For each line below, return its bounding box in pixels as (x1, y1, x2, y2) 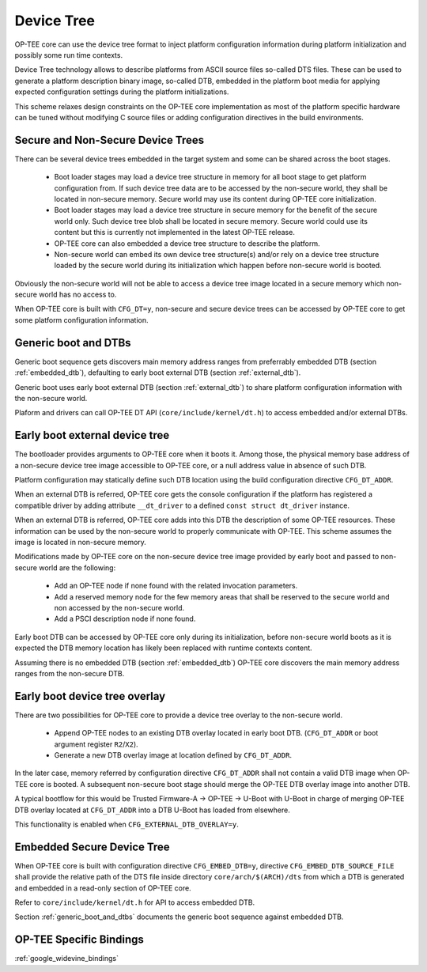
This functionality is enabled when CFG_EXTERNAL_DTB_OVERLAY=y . (14, 819, 239, 829)
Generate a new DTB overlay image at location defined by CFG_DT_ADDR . (54, 750, 293, 759)
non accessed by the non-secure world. (54, 603, 185, 612)
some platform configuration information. (14, 315, 149, 324)
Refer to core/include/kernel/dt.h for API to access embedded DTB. (14, 898, 255, 907)
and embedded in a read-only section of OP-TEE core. (14, 883, 191, 893)
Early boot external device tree (14, 429, 170, 442)
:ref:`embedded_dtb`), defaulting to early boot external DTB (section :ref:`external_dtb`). (14, 368, 301, 377)
